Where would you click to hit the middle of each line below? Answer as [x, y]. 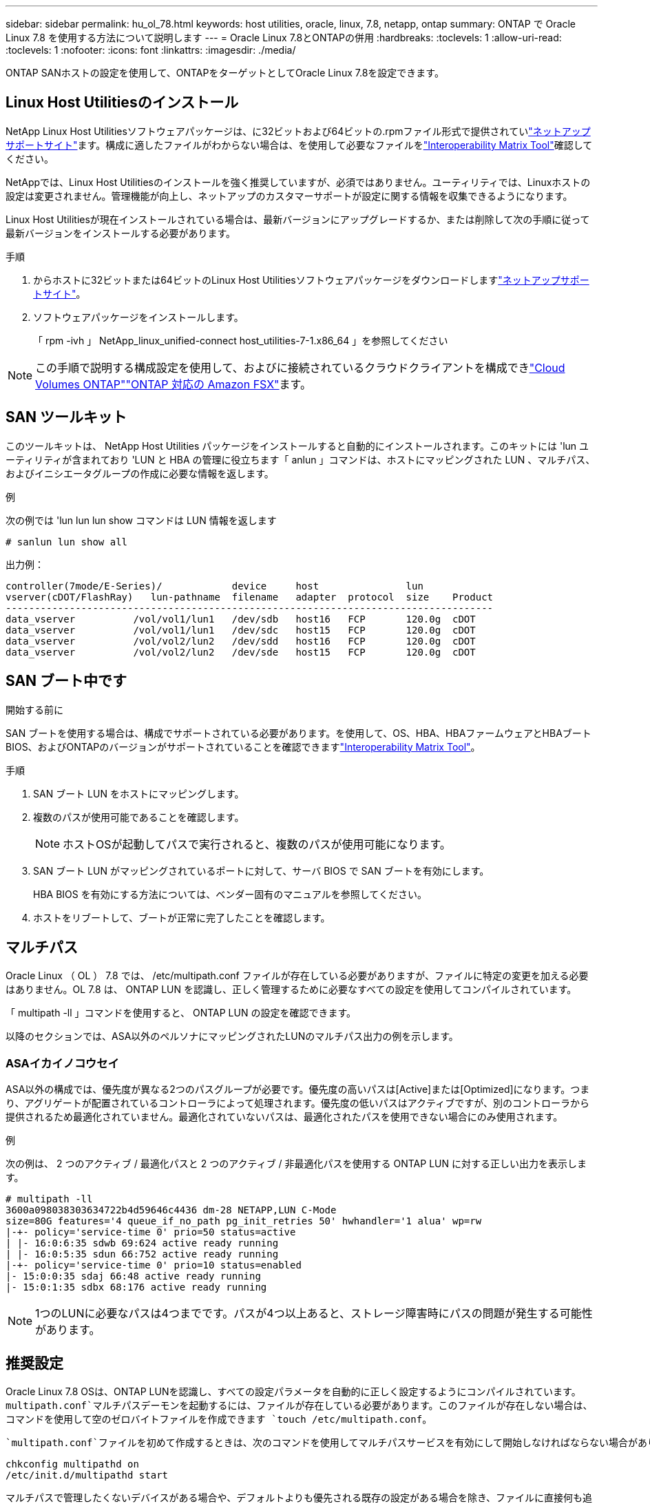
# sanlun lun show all [67, 542]
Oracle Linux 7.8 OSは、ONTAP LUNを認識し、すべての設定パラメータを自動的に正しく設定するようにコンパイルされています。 [293, 1391]
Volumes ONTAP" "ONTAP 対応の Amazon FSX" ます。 [173, 384]
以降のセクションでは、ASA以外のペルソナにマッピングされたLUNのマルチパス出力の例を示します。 [232, 1036]
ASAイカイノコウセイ [62, 1063]
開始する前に [34, 709]
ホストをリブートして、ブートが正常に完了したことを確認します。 [182, 917]
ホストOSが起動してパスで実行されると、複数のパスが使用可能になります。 [257, 844]
